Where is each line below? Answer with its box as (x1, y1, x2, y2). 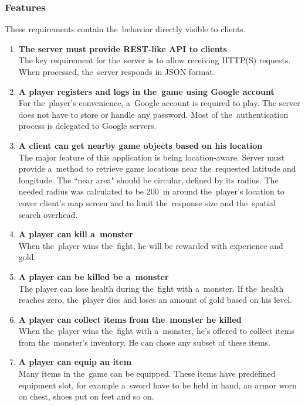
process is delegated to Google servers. (18, 120, 157, 132)
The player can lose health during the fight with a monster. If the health (18, 282, 284, 294)
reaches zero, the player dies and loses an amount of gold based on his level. (18, 294, 293, 306)
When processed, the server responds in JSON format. (18, 66, 215, 77)
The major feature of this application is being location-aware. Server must (18, 151, 285, 163)
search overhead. (18, 208, 78, 220)
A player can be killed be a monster (18, 270, 169, 282)
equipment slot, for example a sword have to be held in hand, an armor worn (18, 378, 297, 391)
